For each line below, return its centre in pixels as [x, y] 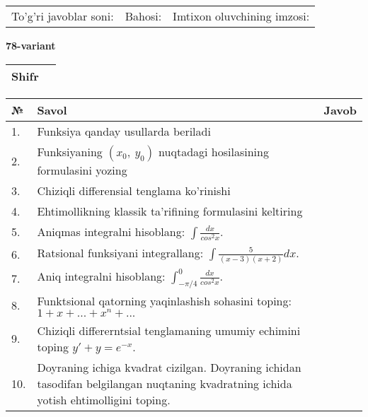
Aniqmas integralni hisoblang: [111, 231]
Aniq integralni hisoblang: [101, 276]
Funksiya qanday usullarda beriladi [124, 131]
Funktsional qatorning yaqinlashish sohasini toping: [164, 300]
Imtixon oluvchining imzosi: [241, 16]
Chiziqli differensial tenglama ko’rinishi [134, 190]
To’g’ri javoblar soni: [63, 16]
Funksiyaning [70, 151]
